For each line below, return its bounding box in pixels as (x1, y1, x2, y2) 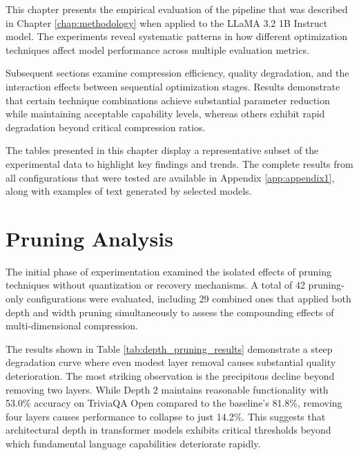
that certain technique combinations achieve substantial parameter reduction (6, 93, 330, 107)
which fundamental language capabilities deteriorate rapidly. (6, 436, 261, 450)
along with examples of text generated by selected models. (6, 184, 252, 198)
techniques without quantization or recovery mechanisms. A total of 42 (6, 278, 305, 292)
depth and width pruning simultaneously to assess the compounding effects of (6, 304, 334, 319)
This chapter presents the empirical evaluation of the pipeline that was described (6, 2, 348, 16)
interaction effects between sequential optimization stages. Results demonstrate (6, 79, 340, 93)
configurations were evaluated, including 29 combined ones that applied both (26, 291, 351, 306)
